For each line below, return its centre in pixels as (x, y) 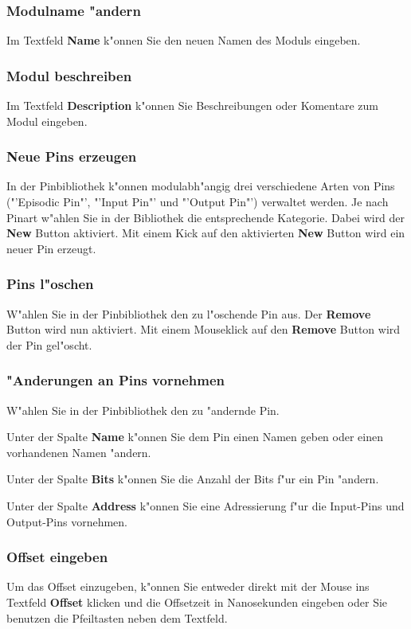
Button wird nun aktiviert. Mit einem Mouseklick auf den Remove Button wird (204, 329)
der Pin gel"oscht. (49, 344)
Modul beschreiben (69, 75)
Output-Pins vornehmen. (67, 521)
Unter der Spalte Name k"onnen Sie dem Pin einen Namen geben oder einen (195, 437)
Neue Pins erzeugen (72, 156)
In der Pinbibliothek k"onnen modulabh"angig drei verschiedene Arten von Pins (201, 186)
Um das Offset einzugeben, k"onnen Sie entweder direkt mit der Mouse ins (188, 586)
